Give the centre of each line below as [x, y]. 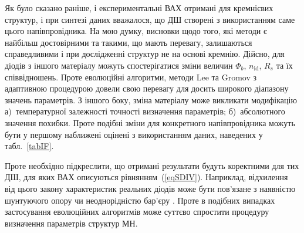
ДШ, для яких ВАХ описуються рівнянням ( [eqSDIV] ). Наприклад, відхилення [146, 177]
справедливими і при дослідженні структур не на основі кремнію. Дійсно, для [145, 54]
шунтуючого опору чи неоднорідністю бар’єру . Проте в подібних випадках [140, 200]
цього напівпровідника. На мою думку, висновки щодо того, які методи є [136, 31]
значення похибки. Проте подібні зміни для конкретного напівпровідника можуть [150, 122]
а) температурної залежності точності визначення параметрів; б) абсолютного [145, 111]
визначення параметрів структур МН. [71, 223]
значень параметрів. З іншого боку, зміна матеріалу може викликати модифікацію [151, 99]
